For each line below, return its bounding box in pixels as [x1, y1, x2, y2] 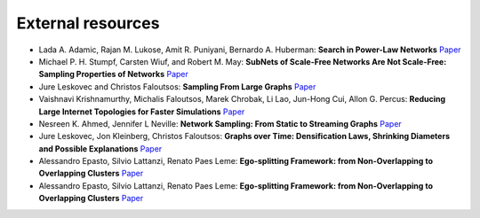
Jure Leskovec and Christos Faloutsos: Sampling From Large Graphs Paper [38, 81, 316, 92]
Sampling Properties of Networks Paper [38, 69, 188, 80]
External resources [16, 13, 160, 33]
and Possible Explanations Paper [38, 143, 163, 154]
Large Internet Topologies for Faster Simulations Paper [38, 106, 245, 117]
